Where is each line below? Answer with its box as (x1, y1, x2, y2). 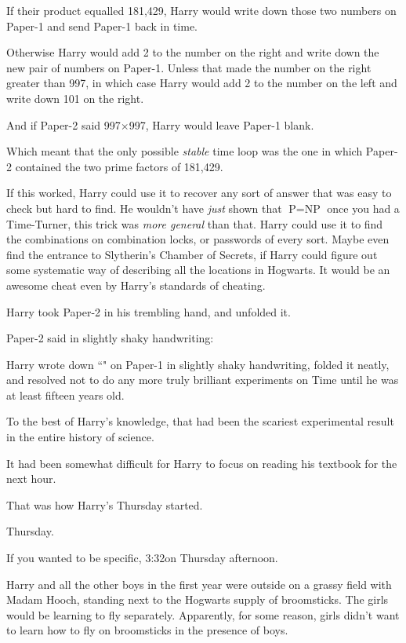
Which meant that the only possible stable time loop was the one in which (6, 143, 363, 159)
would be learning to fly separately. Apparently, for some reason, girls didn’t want (6, 606, 400, 623)
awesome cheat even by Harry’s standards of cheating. (6, 276, 266, 293)
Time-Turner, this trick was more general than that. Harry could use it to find (6, 215, 383, 232)
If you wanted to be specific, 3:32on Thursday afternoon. (6, 550, 278, 566)
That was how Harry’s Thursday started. (6, 496, 203, 513)
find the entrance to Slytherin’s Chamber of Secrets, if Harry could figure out (6, 246, 378, 262)
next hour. (6, 470, 56, 487)
